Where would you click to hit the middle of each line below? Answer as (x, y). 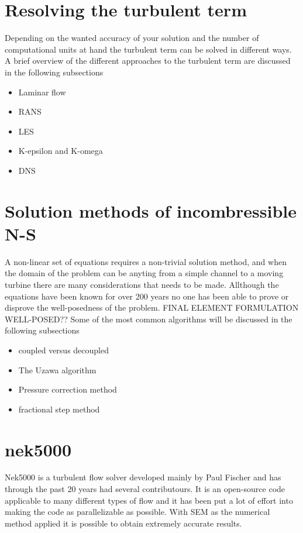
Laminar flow (42, 92)
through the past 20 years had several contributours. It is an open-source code (145, 489)
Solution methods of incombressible (151, 210)
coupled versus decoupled (63, 350)
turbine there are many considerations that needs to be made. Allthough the (142, 284)
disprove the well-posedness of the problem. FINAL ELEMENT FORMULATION (152, 307)
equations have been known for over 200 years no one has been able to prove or (147, 296)
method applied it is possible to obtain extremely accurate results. (123, 523)
